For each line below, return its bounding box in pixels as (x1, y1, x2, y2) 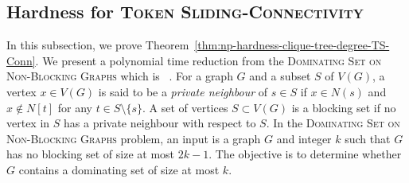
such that (345, 130, 391, 146)
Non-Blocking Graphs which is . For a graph (6, 68, 233, 84)
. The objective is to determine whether (208, 146, 402, 162)
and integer (276, 130, 332, 146)
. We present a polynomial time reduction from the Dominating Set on (35, 52, 382, 68)
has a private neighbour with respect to (64, 115, 256, 131)
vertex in (6, 115, 50, 131)
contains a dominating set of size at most (18, 161, 220, 177)
